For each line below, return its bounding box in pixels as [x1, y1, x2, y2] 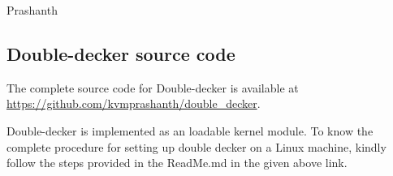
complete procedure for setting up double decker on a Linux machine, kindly [6, 138, 387, 155]
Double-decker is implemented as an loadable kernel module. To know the [6, 122, 374, 139]
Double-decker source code [6, 41, 235, 66]
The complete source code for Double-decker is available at [6, 79, 299, 96]
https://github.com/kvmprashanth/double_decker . [6, 95, 261, 112]
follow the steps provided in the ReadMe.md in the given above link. [6, 154, 348, 171]
